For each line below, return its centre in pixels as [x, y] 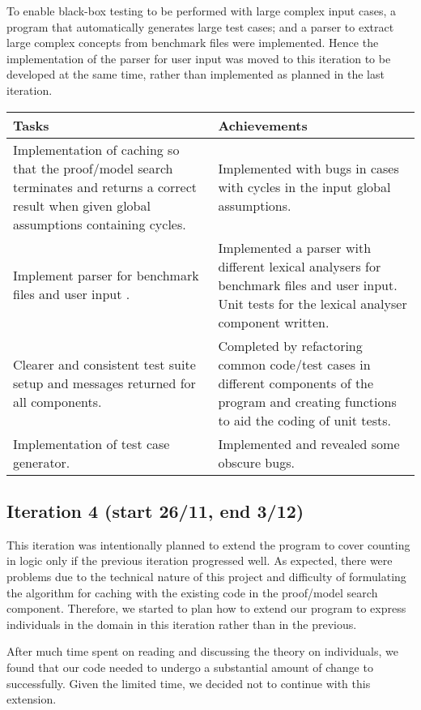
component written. [274, 322]
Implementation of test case [91, 443]
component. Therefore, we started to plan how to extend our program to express [206, 608]
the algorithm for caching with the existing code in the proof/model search [192, 592]
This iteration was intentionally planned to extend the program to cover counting [208, 544]
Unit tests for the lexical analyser [313, 303]
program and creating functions [307, 401]
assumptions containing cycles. [100, 224]
